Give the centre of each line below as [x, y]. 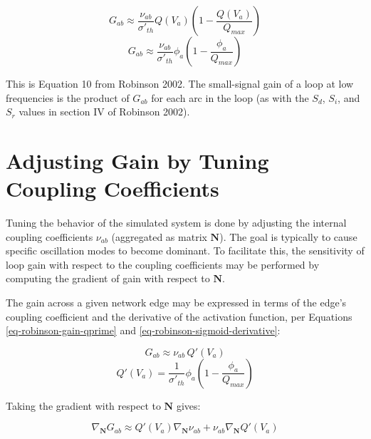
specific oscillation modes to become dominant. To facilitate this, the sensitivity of [185, 251]
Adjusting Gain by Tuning [137, 160]
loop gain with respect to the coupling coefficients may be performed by [163, 264]
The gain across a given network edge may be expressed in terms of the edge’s [176, 303]
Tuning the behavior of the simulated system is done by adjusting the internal [176, 223]
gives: [188, 405]
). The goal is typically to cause [288, 236]
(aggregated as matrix [159, 236]
